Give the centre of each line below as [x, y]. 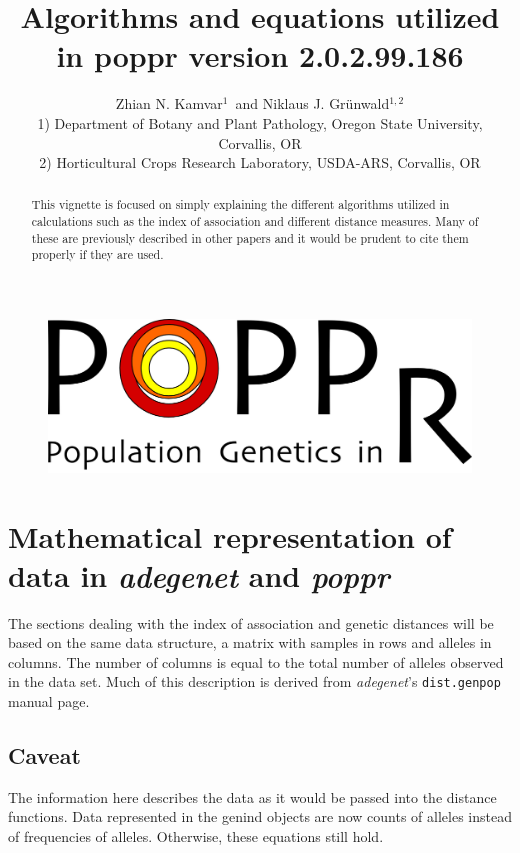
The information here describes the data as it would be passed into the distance [252, 796]
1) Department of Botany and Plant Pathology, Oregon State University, [260, 122]
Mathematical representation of [230, 535]
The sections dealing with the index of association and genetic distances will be [251, 622]
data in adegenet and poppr [199, 575]
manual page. [49, 701]
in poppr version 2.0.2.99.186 [260, 55]
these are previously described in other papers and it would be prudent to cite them [250, 237]
